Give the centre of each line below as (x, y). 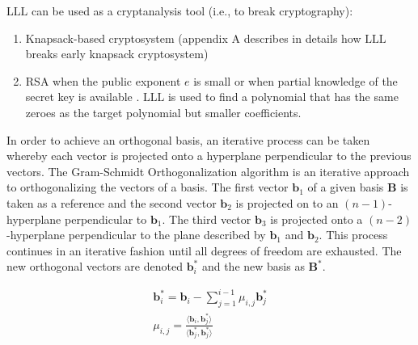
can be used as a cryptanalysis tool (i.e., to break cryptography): (192, 11)
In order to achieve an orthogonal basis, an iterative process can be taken (188, 139)
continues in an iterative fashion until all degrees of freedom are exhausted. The (204, 250)
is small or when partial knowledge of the (296, 80)
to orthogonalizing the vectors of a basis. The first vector (148, 187)
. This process (353, 235)
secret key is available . (82, 97)
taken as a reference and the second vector (112, 202)
